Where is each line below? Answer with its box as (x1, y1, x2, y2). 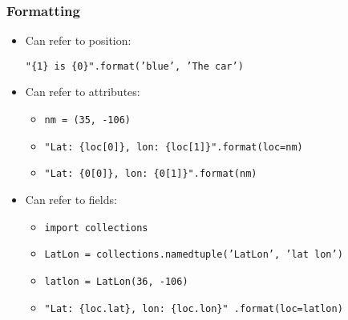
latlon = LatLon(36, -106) (44, 275, 188, 287)
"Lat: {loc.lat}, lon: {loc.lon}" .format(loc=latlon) (44, 302, 343, 314)
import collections (44, 222, 148, 234)
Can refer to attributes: (25, 83, 140, 100)
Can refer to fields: (25, 191, 117, 208)
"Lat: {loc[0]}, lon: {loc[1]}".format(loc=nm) (44, 141, 303, 153)
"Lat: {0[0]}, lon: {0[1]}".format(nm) (44, 168, 257, 180)
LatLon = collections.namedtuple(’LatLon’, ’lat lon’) (44, 249, 343, 261)
